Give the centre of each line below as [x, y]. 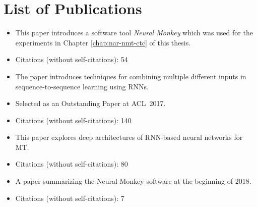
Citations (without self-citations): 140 [73, 120]
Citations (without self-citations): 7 [70, 198]
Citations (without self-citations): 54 [72, 59]
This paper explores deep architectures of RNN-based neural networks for [129, 137]
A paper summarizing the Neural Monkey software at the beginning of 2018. [133, 181]
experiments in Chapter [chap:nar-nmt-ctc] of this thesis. [103, 42]
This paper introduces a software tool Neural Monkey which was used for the [134, 33]
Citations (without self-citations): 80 [72, 164]
